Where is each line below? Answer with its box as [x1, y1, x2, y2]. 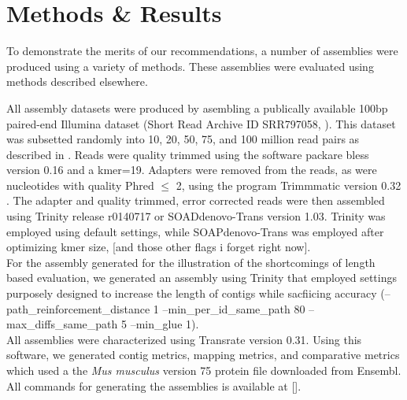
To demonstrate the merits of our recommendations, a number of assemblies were [6, 43, 398, 59]
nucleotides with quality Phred [6, 176, 154, 193]
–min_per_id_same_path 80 [162, 300, 305, 317]
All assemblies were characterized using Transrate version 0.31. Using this [6, 331, 362, 347]
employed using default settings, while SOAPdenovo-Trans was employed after [6, 223, 384, 239]
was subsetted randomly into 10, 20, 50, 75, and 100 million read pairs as [6, 131, 360, 147]
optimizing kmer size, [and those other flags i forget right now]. [6, 239, 311, 255]
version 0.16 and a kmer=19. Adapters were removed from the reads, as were [6, 161, 377, 178]
